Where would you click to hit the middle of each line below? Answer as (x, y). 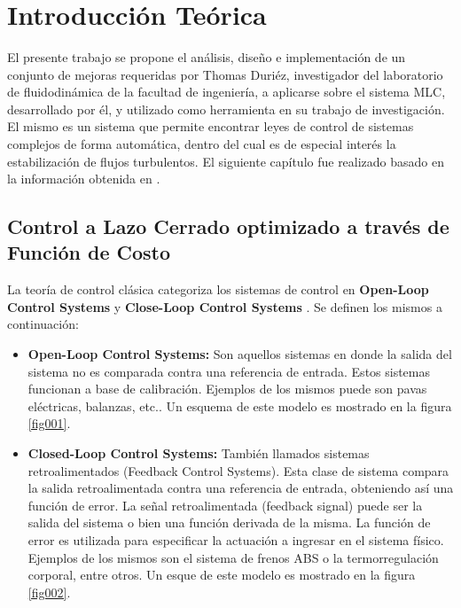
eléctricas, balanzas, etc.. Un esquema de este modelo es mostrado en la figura (240, 405)
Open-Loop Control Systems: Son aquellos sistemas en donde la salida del (240, 354)
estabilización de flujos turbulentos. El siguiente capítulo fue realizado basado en (226, 161)
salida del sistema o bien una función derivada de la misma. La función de (229, 522)
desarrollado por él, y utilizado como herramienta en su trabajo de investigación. (226, 109)
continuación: (43, 324)
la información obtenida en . (84, 179)
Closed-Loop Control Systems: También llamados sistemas (199, 453)
